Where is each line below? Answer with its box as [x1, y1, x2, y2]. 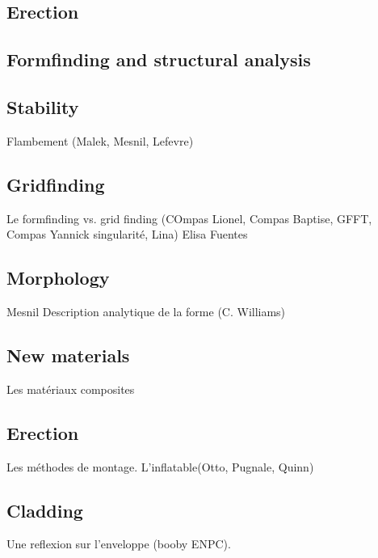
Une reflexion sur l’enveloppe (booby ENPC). [6, 535, 231, 552]
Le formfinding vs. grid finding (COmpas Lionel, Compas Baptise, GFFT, [6, 209, 372, 226]
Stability [6, 94, 79, 119]
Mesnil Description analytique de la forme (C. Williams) [6, 302, 286, 319]
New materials [6, 342, 130, 367]
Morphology [6, 265, 110, 290]
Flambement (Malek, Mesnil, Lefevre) [6, 132, 194, 149]
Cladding [6, 497, 83, 522]
